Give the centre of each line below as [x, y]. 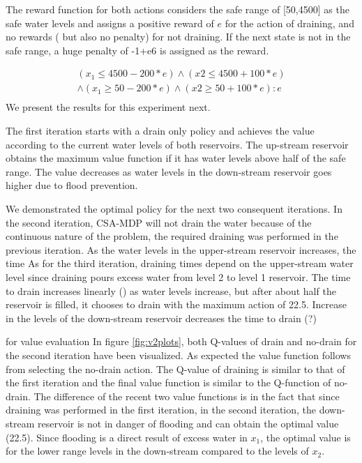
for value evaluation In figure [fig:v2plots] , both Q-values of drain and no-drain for [181, 341]
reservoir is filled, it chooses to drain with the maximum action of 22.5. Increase [176, 304]
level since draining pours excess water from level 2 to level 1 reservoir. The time [178, 277]
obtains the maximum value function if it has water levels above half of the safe [176, 158]
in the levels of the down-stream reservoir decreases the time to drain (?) [161, 318]
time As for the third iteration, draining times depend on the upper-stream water [180, 263]
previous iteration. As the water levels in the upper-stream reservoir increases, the [181, 249]
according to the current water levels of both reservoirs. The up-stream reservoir [177, 144]
